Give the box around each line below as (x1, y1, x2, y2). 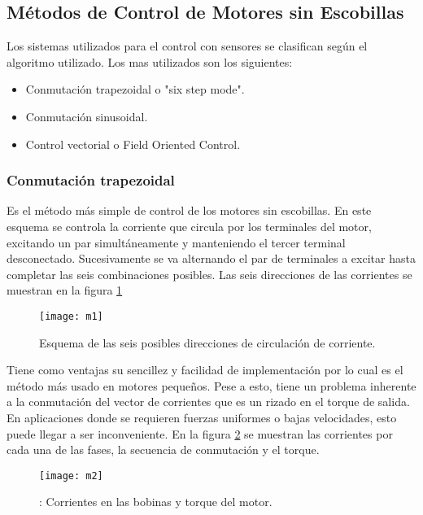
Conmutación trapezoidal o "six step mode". (25, 81, 245, 98)
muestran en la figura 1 (7, 282, 123, 299)
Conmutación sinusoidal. (25, 107, 148, 124)
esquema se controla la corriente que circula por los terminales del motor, (7, 217, 372, 234)
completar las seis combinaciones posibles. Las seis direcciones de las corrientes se (7, 265, 412, 282)
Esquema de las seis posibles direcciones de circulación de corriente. (39, 334, 376, 351)
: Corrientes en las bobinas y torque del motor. (39, 493, 273, 510)
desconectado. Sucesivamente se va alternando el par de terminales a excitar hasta (7, 250, 416, 267)
